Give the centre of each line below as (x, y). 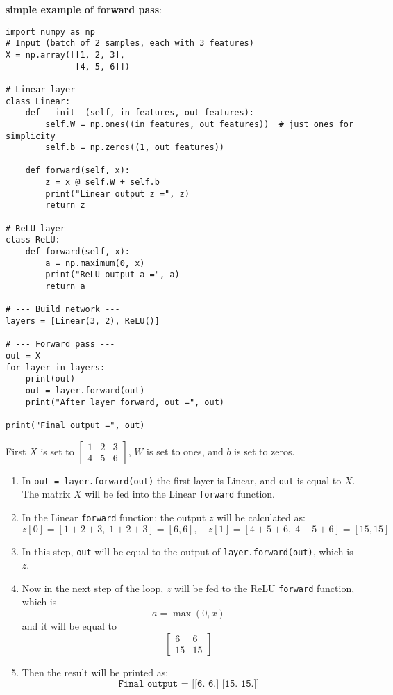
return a (65, 287)
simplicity (31, 136)
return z (65, 205)
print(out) (50, 379)
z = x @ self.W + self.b (102, 182)
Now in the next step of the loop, (93, 588)
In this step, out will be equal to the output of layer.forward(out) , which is (187, 551)
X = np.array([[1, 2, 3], (65, 55)
